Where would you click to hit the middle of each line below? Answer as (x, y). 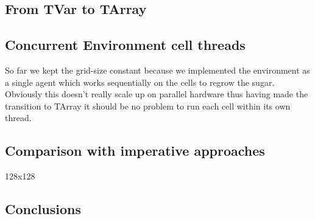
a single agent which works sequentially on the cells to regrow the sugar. (140, 82)
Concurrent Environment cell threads (125, 45)
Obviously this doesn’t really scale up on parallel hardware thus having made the (157, 94)
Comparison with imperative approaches (135, 151)
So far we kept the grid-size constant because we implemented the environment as (157, 70)
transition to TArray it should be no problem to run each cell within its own (148, 106)
